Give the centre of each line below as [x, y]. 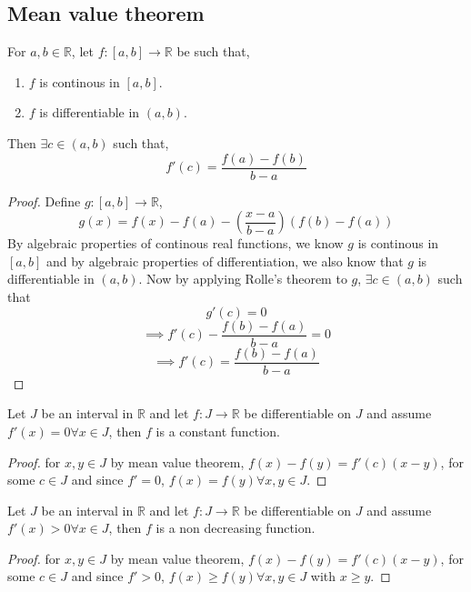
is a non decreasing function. [235, 528]
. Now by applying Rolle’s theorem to [243, 279]
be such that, [213, 51]
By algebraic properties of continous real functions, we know [175, 243]
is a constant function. [218, 431]
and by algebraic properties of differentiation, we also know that [225, 261]
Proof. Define [44, 201]
